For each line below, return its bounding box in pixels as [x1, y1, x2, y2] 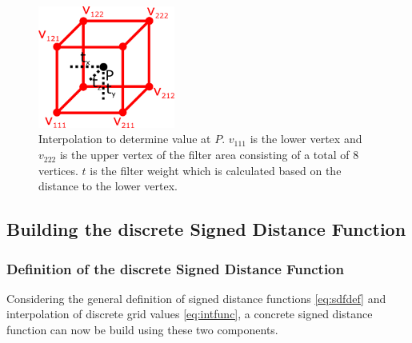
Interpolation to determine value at [38, 130, 211, 147]
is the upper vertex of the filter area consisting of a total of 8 [59, 146, 359, 163]
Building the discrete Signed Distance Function [6, 217, 406, 241]
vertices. [38, 162, 78, 178]
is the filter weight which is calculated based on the [90, 162, 342, 178]
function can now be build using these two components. [6, 321, 278, 338]
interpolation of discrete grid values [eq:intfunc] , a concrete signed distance [6, 305, 373, 322]
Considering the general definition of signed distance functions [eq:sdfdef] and [6, 289, 386, 306]
